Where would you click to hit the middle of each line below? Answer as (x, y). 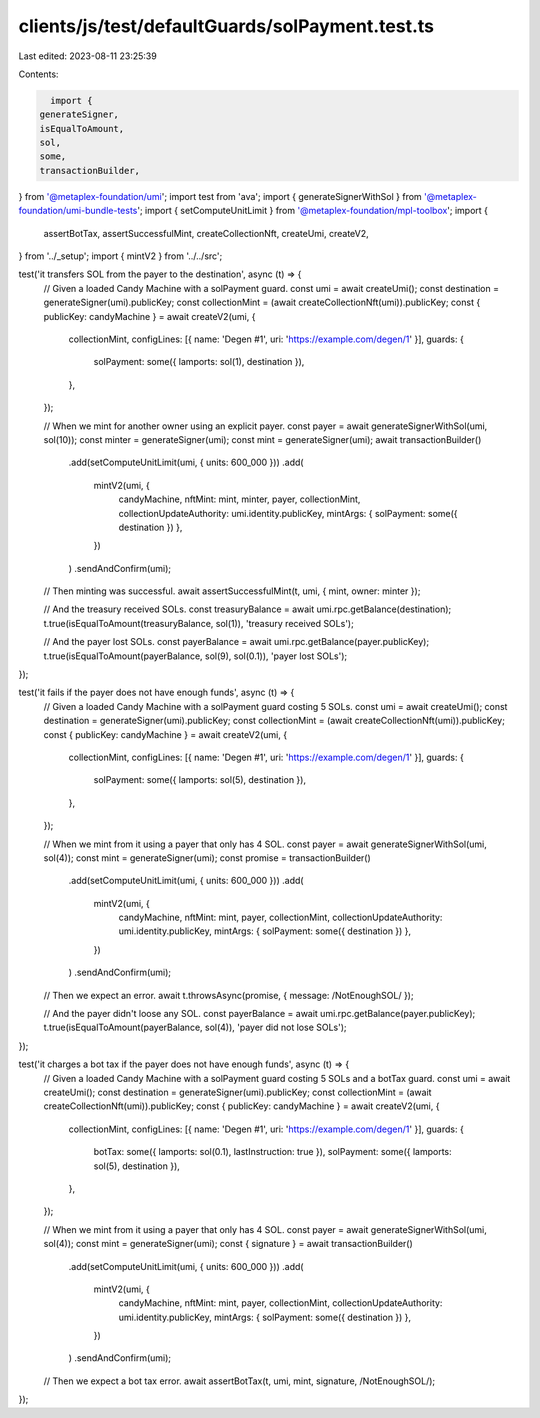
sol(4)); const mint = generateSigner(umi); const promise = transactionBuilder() (207, 857)
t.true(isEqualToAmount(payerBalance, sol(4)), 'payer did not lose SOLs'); (195, 1027)
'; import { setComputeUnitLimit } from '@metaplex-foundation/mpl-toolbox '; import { (312, 211)
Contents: (38, 74)
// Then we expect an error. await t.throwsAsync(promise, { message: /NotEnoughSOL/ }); (228, 995)
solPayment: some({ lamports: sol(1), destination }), (199, 362)
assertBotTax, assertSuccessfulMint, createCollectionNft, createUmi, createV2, (206, 233)
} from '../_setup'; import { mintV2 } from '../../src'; (120, 256)
